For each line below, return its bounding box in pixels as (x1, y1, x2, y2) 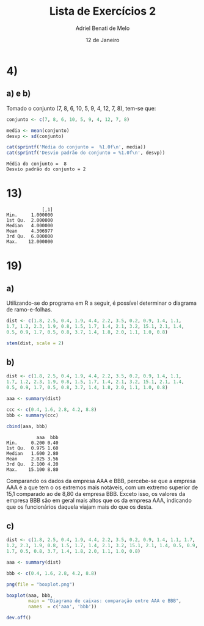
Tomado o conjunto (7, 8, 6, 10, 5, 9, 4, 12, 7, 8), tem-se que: (6, 104, 156, 112)
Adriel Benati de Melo (75, 24, 130, 32)
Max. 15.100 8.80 (6, 466, 59, 473)
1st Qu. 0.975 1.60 (6, 445, 59, 451)
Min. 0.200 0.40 (6, 440, 59, 446)
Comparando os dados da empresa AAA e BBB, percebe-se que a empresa (6, 477, 196, 484)
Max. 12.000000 (6, 239, 53, 245)
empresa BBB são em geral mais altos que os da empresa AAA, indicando (6, 497, 192, 504)
